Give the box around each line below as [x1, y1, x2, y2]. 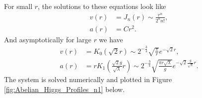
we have [99, 34, 123, 44]
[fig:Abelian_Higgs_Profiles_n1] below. [4, 84, 125, 94]
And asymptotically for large [4, 34, 91, 44]
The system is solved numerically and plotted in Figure [4, 74, 172, 84]
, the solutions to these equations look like [38, 1, 166, 11]
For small [4, 1, 33, 11]
